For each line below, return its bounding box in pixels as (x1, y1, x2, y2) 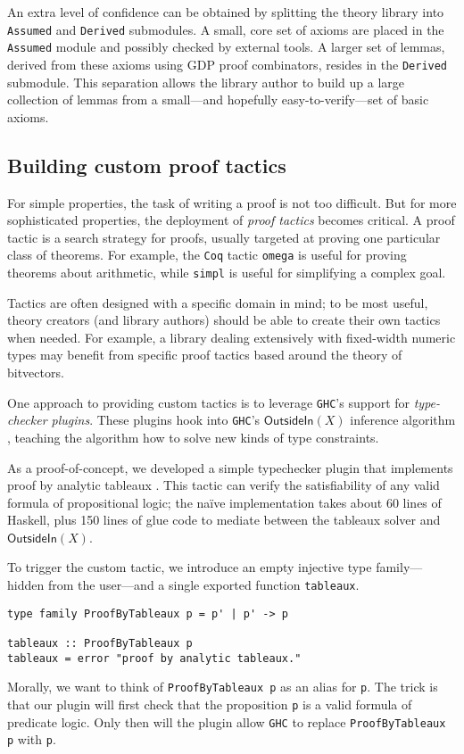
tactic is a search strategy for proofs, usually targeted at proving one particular (7, 228, 441, 246)
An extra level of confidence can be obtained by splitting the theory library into (7, 3, 444, 21)
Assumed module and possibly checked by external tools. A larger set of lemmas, (7, 37, 445, 56)
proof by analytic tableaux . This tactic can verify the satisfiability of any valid (7, 476, 440, 494)
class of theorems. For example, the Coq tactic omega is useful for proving (7, 245, 407, 264)
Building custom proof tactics (7, 151, 286, 178)
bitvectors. (7, 363, 64, 382)
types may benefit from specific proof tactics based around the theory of (7, 345, 402, 364)
